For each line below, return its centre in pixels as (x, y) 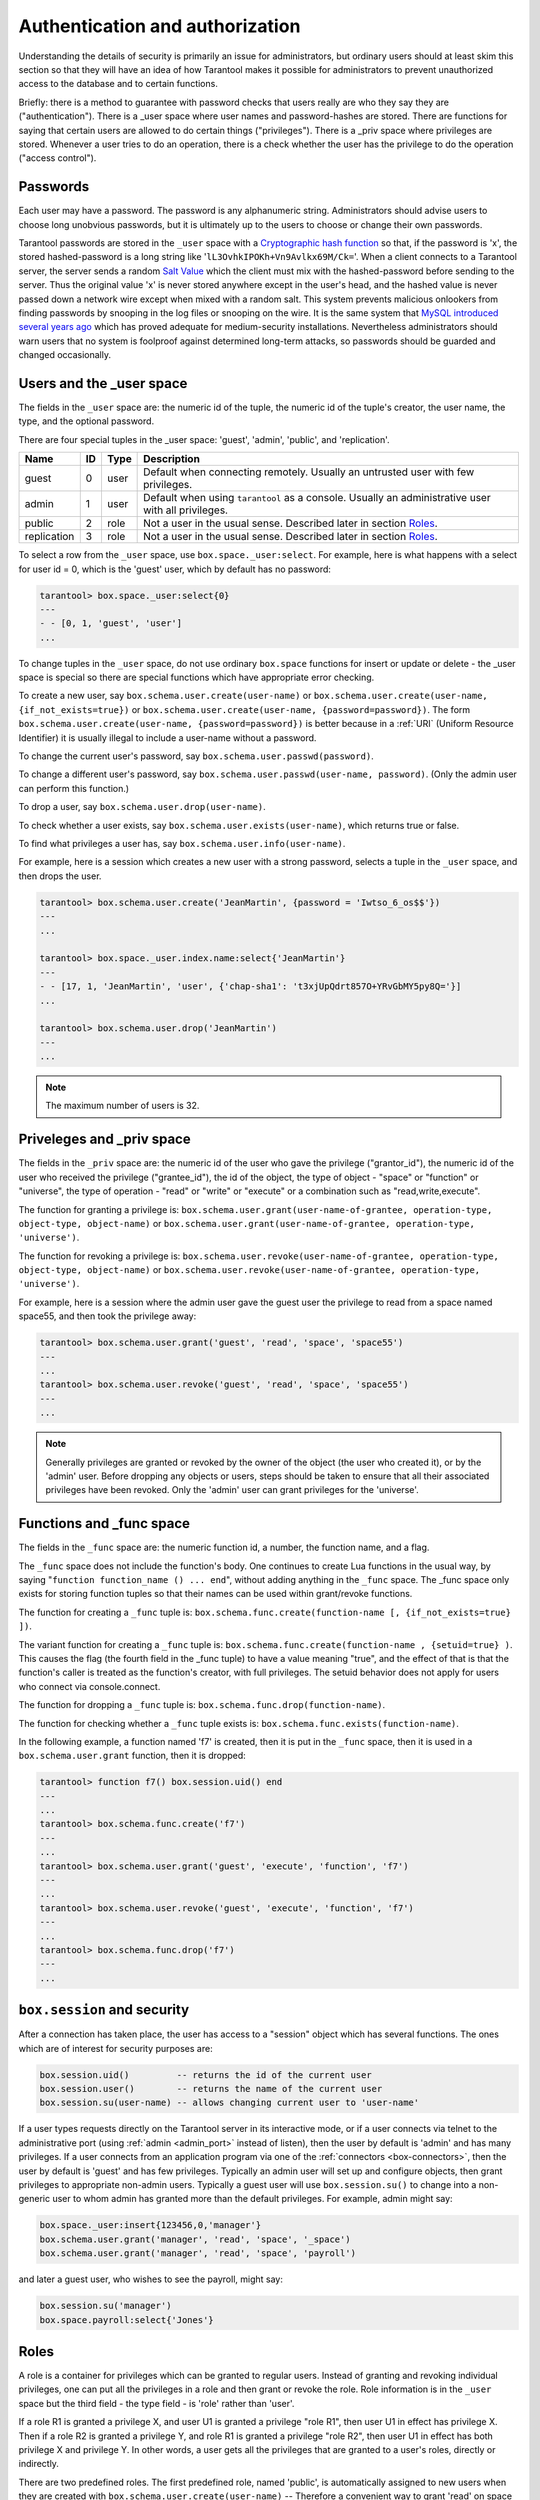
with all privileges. (186, 510)
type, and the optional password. (86, 421)
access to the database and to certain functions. (118, 84)
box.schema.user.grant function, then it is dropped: (132, 1756)
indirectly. (39, 2464)
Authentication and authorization (159, 26)
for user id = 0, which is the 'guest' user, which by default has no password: (175, 569)
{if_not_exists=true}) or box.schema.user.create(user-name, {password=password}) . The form (244, 709)
